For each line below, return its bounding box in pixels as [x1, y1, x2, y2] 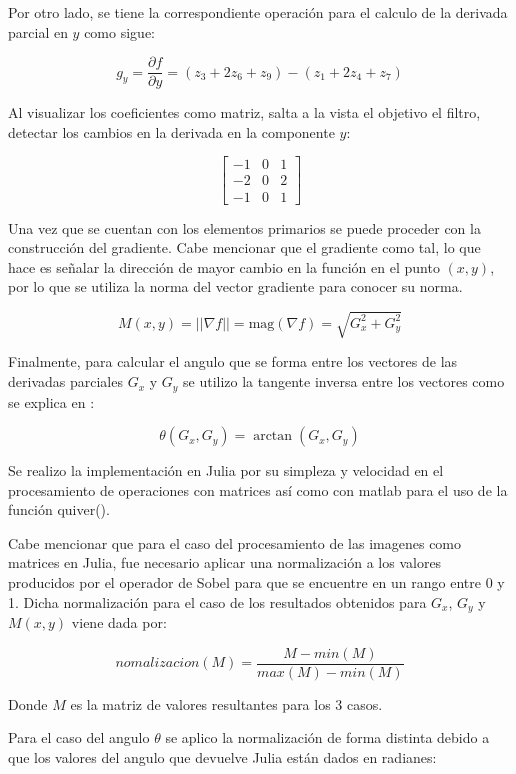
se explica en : [8, 391, 95, 412]
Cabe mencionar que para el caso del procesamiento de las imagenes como [8, 532, 462, 553]
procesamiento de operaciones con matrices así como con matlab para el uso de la [8, 479, 508, 500]
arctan [253, 429, 293, 444]
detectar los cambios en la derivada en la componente [8, 121, 335, 142]
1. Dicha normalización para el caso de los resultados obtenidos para [8, 591, 427, 612]
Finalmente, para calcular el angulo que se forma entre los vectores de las [8, 351, 458, 372]
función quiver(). [8, 499, 110, 520]
